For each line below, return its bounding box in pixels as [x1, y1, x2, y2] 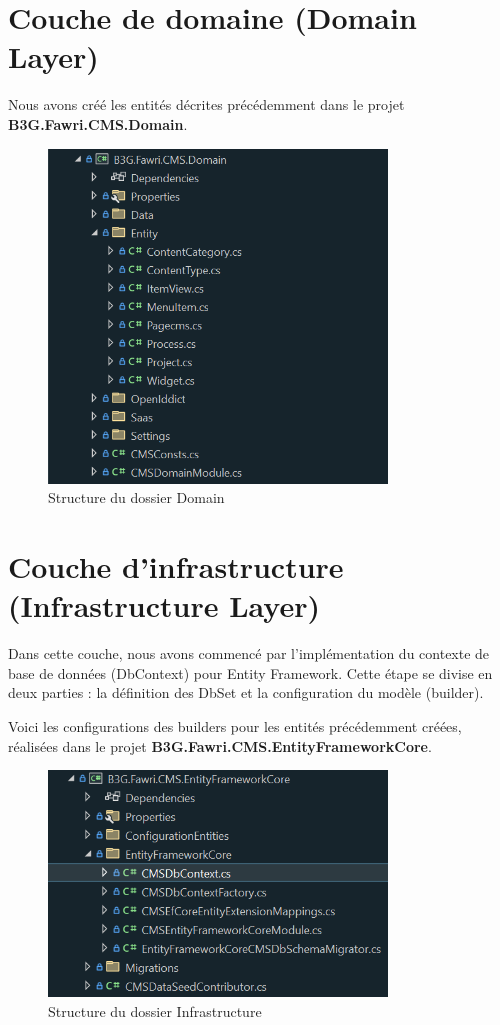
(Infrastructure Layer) [8, 585, 321, 626]
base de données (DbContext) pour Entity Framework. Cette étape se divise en [8, 662, 493, 683]
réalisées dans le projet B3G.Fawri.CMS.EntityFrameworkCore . [8, 735, 432, 756]
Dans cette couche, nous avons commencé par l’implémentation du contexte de [8, 643, 490, 664]
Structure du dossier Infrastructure [48, 1000, 262, 1021]
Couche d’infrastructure [8, 546, 344, 587]
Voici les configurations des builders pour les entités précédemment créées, [8, 716, 462, 737]
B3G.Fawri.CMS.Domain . [8, 113, 188, 134]
